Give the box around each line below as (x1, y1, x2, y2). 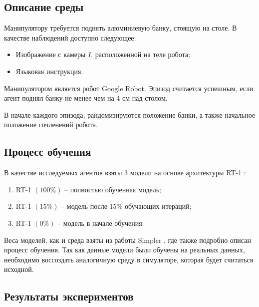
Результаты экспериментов (4, 288, 134, 304)
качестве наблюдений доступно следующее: (4, 32, 136, 43)
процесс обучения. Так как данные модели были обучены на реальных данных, (4, 244, 245, 255)
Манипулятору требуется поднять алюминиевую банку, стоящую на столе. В (4, 23, 237, 33)
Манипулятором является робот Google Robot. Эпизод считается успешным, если (4, 83, 254, 93)
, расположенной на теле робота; (91, 49, 190, 60)
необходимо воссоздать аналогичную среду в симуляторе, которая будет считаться (4, 254, 254, 264)
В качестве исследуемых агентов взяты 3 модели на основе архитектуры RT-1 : (4, 167, 246, 178)
